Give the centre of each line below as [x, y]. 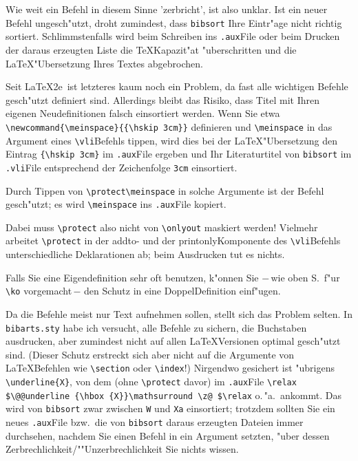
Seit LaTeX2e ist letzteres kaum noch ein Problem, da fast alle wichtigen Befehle [177, 86]
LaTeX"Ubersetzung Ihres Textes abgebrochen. [104, 63]
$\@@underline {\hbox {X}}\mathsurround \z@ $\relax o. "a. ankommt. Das [173, 395]
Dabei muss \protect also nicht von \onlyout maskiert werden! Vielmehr [162, 227]
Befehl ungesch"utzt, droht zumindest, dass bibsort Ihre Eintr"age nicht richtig [174, 22]
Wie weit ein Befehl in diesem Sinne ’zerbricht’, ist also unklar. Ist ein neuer [167, 9]
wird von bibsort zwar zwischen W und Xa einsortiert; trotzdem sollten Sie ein [170, 408]
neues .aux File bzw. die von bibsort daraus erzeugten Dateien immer [155, 422]
